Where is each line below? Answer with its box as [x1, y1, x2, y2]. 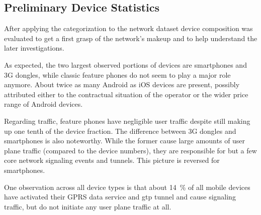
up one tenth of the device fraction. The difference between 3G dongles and [4, 125, 236, 136]
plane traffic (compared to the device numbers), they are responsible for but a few [4, 145, 257, 155]
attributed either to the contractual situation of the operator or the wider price [4, 89, 248, 99]
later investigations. [4, 43, 64, 53]
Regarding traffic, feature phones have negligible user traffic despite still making [4, 115, 250, 126]
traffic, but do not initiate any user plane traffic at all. [4, 201, 171, 211]
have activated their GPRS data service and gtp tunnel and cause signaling [4, 191, 236, 202]
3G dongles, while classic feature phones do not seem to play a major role [4, 69, 231, 80]
